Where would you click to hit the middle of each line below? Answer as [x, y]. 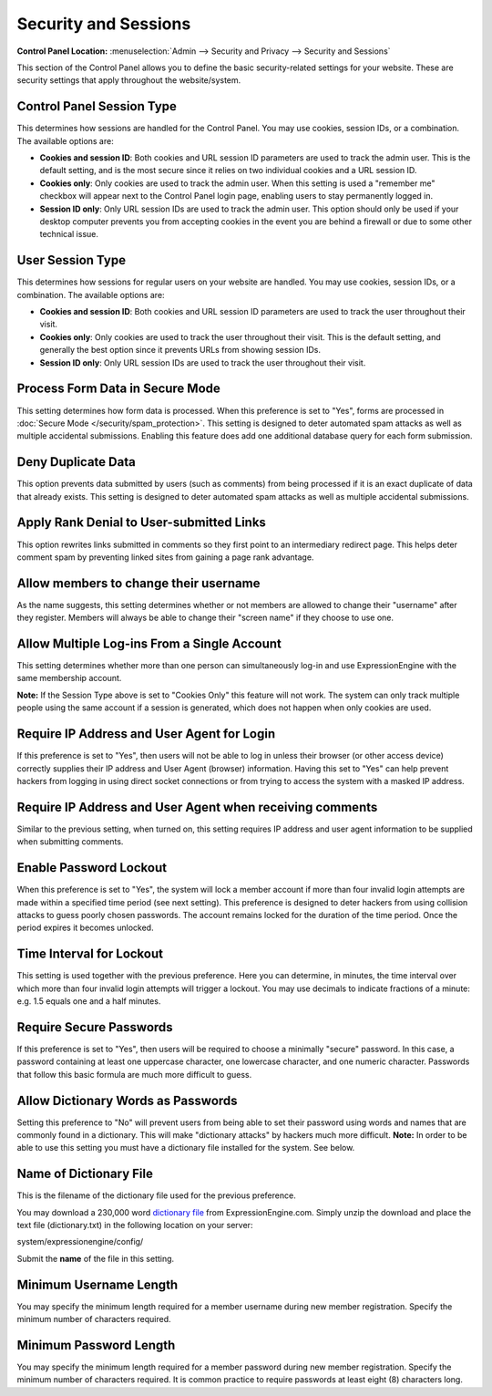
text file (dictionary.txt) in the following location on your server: [135, 1225]
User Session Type [72, 260]
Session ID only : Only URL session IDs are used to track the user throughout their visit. [203, 362]
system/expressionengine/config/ [80, 1242]
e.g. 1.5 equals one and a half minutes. [89, 1001]
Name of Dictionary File [85, 1174]
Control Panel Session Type [97, 106]
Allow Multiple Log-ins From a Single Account [149, 644]
